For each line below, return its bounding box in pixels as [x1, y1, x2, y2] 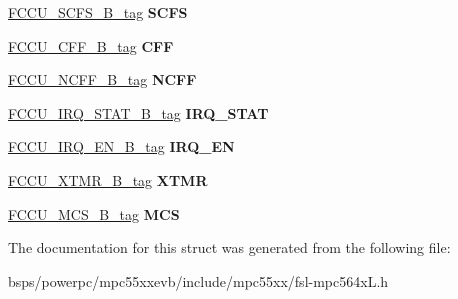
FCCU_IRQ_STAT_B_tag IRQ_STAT [8, 102, 269, 123]
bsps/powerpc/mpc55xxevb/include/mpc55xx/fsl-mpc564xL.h [8, 270, 389, 291]
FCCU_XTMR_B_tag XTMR [8, 169, 208, 190]
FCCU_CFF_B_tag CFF [8, 35, 174, 56]
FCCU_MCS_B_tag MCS [8, 203, 180, 224]
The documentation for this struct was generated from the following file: [8, 237, 451, 258]
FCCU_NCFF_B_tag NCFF [8, 69, 197, 90]
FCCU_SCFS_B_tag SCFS [8, 2, 188, 22]
